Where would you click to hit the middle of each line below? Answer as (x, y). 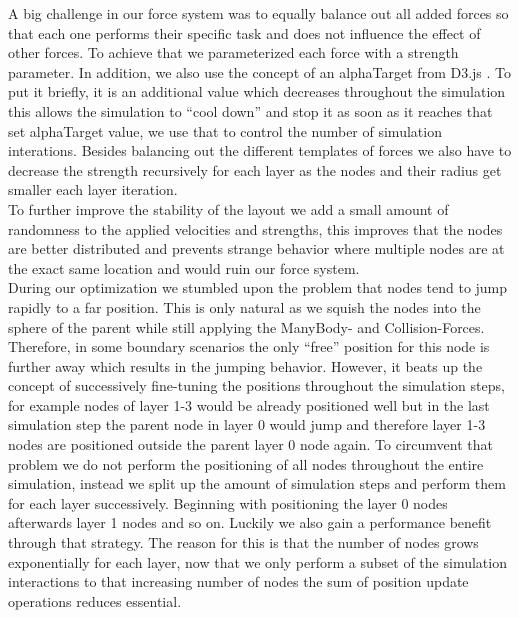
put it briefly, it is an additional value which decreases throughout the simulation (257, 91)
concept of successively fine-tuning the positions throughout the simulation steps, (256, 385)
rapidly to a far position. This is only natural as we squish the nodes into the (244, 306)
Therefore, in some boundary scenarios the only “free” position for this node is (249, 346)
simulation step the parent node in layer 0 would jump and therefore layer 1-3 (247, 424)
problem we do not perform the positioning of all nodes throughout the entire (246, 463)
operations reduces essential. (95, 600)
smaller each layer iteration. (93, 189)
